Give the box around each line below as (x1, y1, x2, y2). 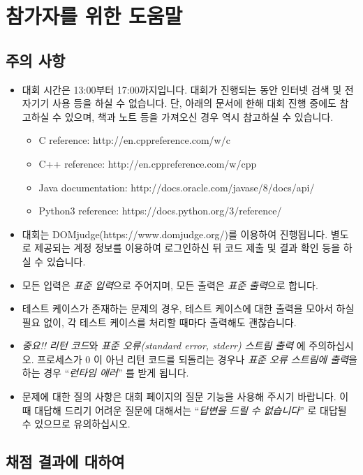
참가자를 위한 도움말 (6, 1, 183, 30)
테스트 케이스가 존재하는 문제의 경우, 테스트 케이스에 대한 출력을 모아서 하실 (22, 301, 355, 316)
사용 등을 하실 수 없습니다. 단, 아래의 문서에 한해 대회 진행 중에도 (52, 96, 336, 110)
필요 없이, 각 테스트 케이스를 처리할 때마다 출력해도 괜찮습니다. (22, 314, 297, 329)
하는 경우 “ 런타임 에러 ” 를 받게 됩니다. (22, 365, 189, 380)
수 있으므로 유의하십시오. (22, 416, 131, 431)
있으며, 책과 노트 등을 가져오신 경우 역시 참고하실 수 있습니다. (64, 109, 334, 124)
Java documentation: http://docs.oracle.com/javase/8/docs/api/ (38, 180, 315, 194)
